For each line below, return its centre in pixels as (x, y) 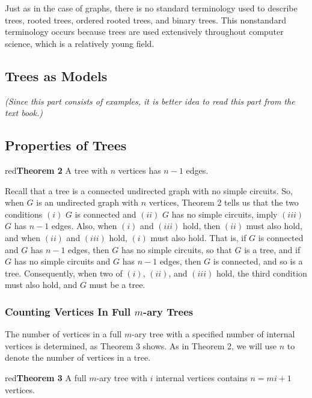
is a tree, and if (272, 249)
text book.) (24, 113)
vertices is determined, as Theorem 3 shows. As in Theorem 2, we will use (141, 345)
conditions (24, 214)
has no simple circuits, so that (176, 249)
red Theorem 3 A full (46, 377)
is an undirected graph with (87, 202)
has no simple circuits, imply (225, 214)
